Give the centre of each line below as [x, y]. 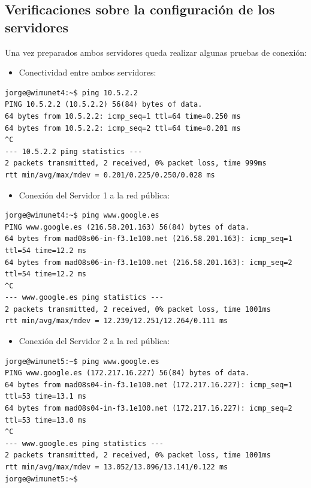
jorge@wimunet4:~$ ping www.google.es [82, 216]
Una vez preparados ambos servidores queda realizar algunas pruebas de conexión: [156, 52]
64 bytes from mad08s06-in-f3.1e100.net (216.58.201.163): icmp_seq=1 [149, 239]
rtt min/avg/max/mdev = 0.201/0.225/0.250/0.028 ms [110, 175]
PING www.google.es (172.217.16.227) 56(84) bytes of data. [127, 373]
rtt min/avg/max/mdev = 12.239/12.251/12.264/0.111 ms [117, 321]
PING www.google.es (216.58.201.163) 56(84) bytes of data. [127, 227]
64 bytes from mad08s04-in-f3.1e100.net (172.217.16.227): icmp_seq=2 [149, 409]
